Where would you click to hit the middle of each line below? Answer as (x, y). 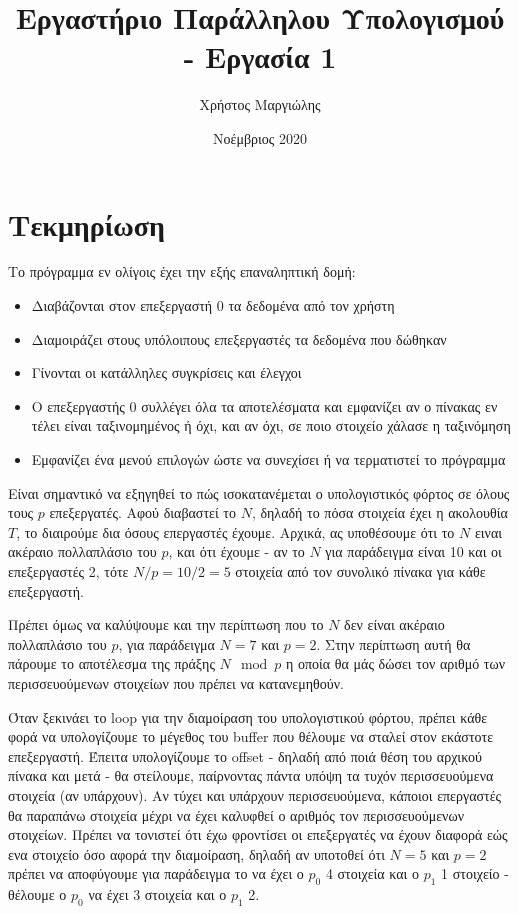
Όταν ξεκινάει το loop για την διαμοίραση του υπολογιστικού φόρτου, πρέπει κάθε (248, 716)
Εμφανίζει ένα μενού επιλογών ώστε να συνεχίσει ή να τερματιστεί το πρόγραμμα (268, 459)
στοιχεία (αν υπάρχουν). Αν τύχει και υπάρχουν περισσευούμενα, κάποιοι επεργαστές (255, 794)
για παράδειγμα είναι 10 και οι (413, 551)
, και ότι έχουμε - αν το (236, 551)
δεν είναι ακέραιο (394, 624)
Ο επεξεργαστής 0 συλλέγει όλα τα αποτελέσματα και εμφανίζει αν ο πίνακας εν (264, 405)
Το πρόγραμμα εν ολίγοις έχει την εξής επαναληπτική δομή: (182, 271)
